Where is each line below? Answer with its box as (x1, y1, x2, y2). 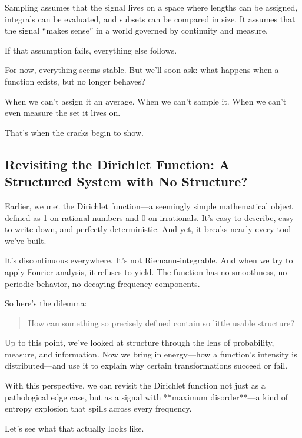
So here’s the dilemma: (5, 297, 87, 309)
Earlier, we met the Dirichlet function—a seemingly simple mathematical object (5, 199, 293, 212)
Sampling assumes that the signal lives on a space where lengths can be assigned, (5, 1, 298, 13)
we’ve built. (5, 234, 47, 246)
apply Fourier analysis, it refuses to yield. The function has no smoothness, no (5, 265, 287, 277)
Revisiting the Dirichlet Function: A (5, 155, 230, 173)
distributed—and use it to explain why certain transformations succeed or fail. (5, 359, 288, 372)
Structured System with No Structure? (5, 172, 248, 190)
